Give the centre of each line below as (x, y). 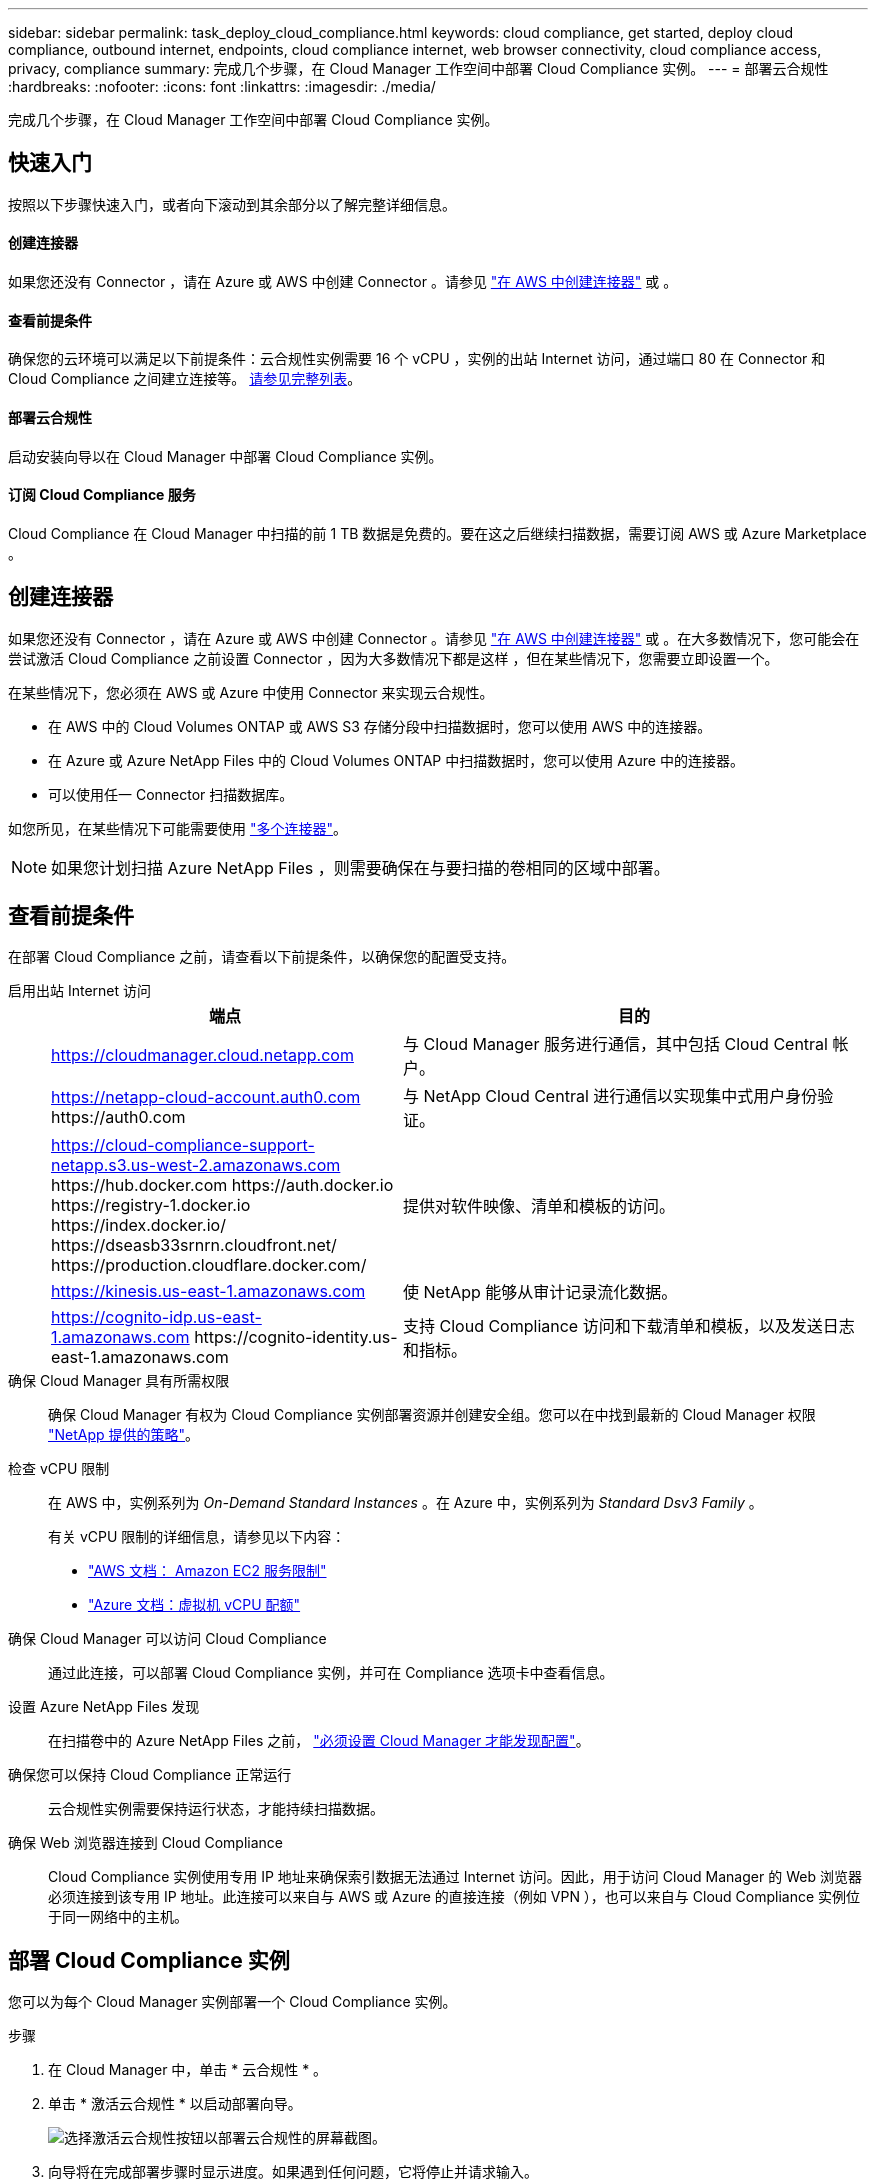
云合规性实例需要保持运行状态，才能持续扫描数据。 (216, 1809)
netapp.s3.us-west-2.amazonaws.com (196, 1165)
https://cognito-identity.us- (296, 1337)
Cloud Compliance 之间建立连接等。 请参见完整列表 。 (185, 379)
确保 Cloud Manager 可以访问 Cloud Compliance (167, 1639)
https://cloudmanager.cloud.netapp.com (202, 1055)
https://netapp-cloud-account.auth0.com (206, 1097)
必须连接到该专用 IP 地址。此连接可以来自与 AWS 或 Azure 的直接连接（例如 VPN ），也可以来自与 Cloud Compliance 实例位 (454, 1897)
